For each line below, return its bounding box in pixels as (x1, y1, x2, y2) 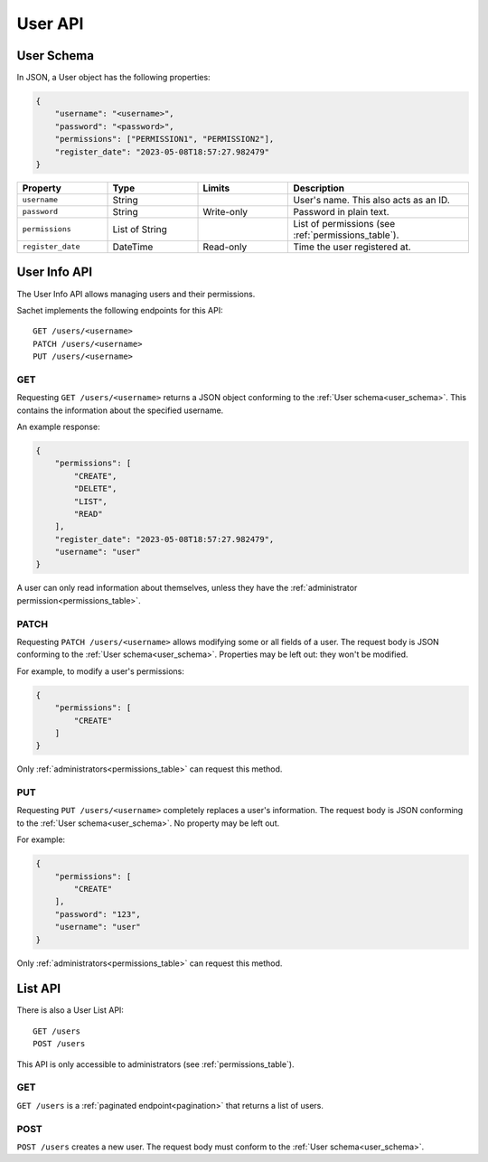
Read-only (202, 240, 248, 253)
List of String (112, 222, 167, 235)
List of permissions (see (293, 217, 396, 230)
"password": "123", (54, 909, 142, 919)
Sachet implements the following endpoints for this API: (16, 305, 223, 315)
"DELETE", (73, 483, 117, 494)
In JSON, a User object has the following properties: (16, 72, 211, 83)
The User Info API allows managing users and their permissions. (16, 288, 256, 299)
